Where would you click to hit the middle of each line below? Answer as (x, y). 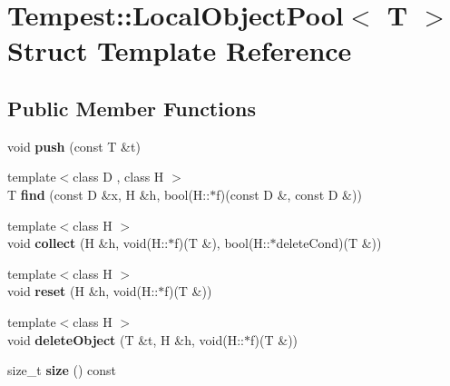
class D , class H (118, 177)
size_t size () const (62, 370)
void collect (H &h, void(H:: (88, 243)
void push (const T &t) (74, 146)
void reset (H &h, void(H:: (83, 291)
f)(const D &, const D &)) (289, 194)
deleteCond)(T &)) (329, 243)
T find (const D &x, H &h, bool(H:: (109, 194)
